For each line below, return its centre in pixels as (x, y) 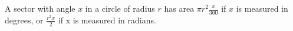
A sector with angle (40, 8)
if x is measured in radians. (107, 20)
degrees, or (24, 20)
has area (179, 8)
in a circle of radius (120, 8)
